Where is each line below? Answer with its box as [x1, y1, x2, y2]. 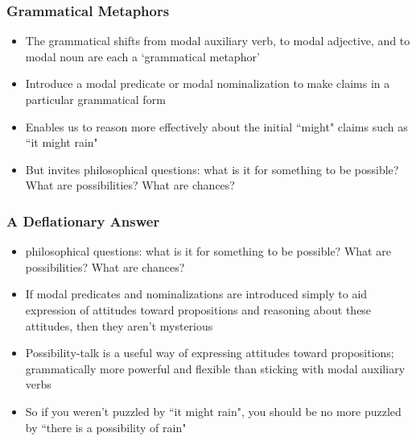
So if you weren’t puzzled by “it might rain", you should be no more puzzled [25, 402, 402, 419]
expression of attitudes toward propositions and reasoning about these [25, 301, 372, 318]
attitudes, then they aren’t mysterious [25, 317, 213, 334]
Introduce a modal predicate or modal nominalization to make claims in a [25, 75, 390, 92]
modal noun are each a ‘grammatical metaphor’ [25, 48, 260, 64]
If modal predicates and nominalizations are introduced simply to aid [25, 285, 368, 302]
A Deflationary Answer [6, 210, 160, 231]
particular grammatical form [25, 91, 166, 107]
